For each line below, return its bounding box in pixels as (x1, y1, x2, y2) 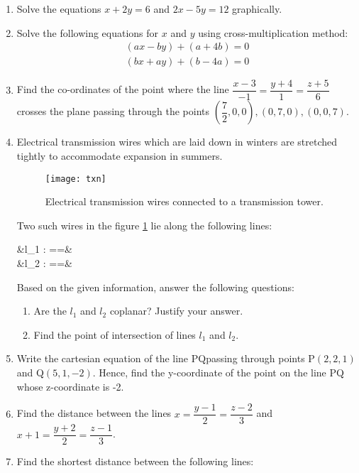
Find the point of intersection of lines (33, 327, 196, 342)
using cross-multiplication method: (198, 25, 348, 40)
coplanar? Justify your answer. (109, 303, 243, 318)
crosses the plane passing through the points (16, 104, 210, 119)
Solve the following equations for (16, 25, 159, 40)
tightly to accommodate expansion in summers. (16, 148, 223, 163)
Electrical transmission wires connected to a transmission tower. (45, 194, 324, 209)
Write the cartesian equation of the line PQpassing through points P (16, 351, 315, 366)
